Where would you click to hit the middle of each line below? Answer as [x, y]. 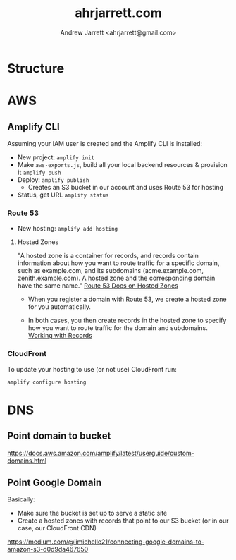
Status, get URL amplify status [63, 195]
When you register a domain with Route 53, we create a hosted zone [127, 299]
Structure [36, 68]
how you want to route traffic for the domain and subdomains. [118, 328]
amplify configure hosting [47, 382]
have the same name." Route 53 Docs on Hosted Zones [98, 286]
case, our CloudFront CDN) [57, 528]
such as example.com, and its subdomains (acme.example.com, [111, 271]
